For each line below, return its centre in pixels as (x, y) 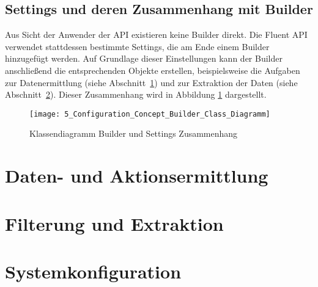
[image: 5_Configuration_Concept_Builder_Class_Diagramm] (150, 114)
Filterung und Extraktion (114, 223)
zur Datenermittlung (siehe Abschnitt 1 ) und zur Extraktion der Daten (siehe (151, 82)
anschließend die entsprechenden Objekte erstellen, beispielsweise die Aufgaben (153, 70)
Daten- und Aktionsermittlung (137, 176)
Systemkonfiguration (93, 271)
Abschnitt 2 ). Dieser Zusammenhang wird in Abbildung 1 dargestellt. (136, 94)
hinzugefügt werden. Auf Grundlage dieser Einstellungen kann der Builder (144, 58)
